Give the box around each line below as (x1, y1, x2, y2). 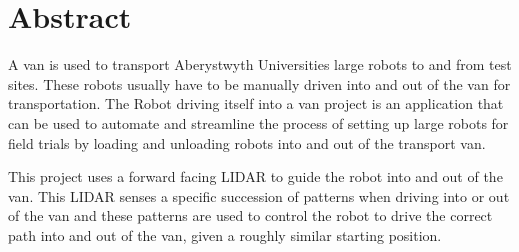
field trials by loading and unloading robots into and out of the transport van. (8, 132, 486, 153)
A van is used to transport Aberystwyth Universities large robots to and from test (8, 54, 512, 75)
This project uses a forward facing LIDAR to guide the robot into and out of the (8, 166, 503, 187)
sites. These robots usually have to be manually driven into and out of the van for (8, 73, 511, 94)
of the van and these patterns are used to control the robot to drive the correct (8, 205, 493, 226)
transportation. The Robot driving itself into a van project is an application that (8, 93, 504, 114)
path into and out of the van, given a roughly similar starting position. (8, 224, 442, 245)
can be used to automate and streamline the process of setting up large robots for (8, 112, 509, 133)
